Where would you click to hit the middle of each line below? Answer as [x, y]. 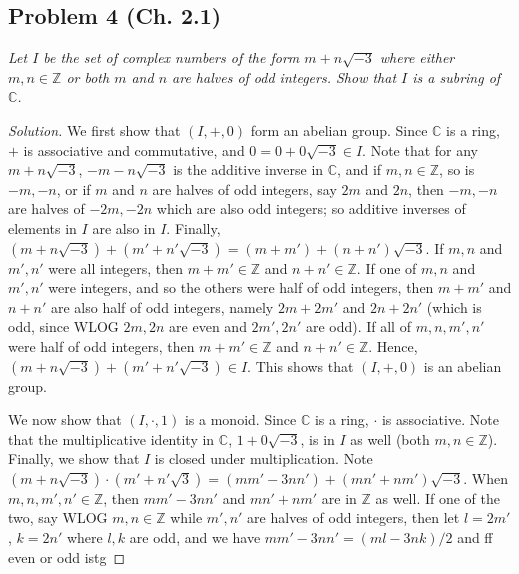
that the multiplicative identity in [111, 438]
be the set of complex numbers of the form [171, 57]
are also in [124, 227]
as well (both [390, 438]
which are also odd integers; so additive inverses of [311, 208]
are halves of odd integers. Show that [284, 76]
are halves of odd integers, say [244, 188]
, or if [73, 188]
